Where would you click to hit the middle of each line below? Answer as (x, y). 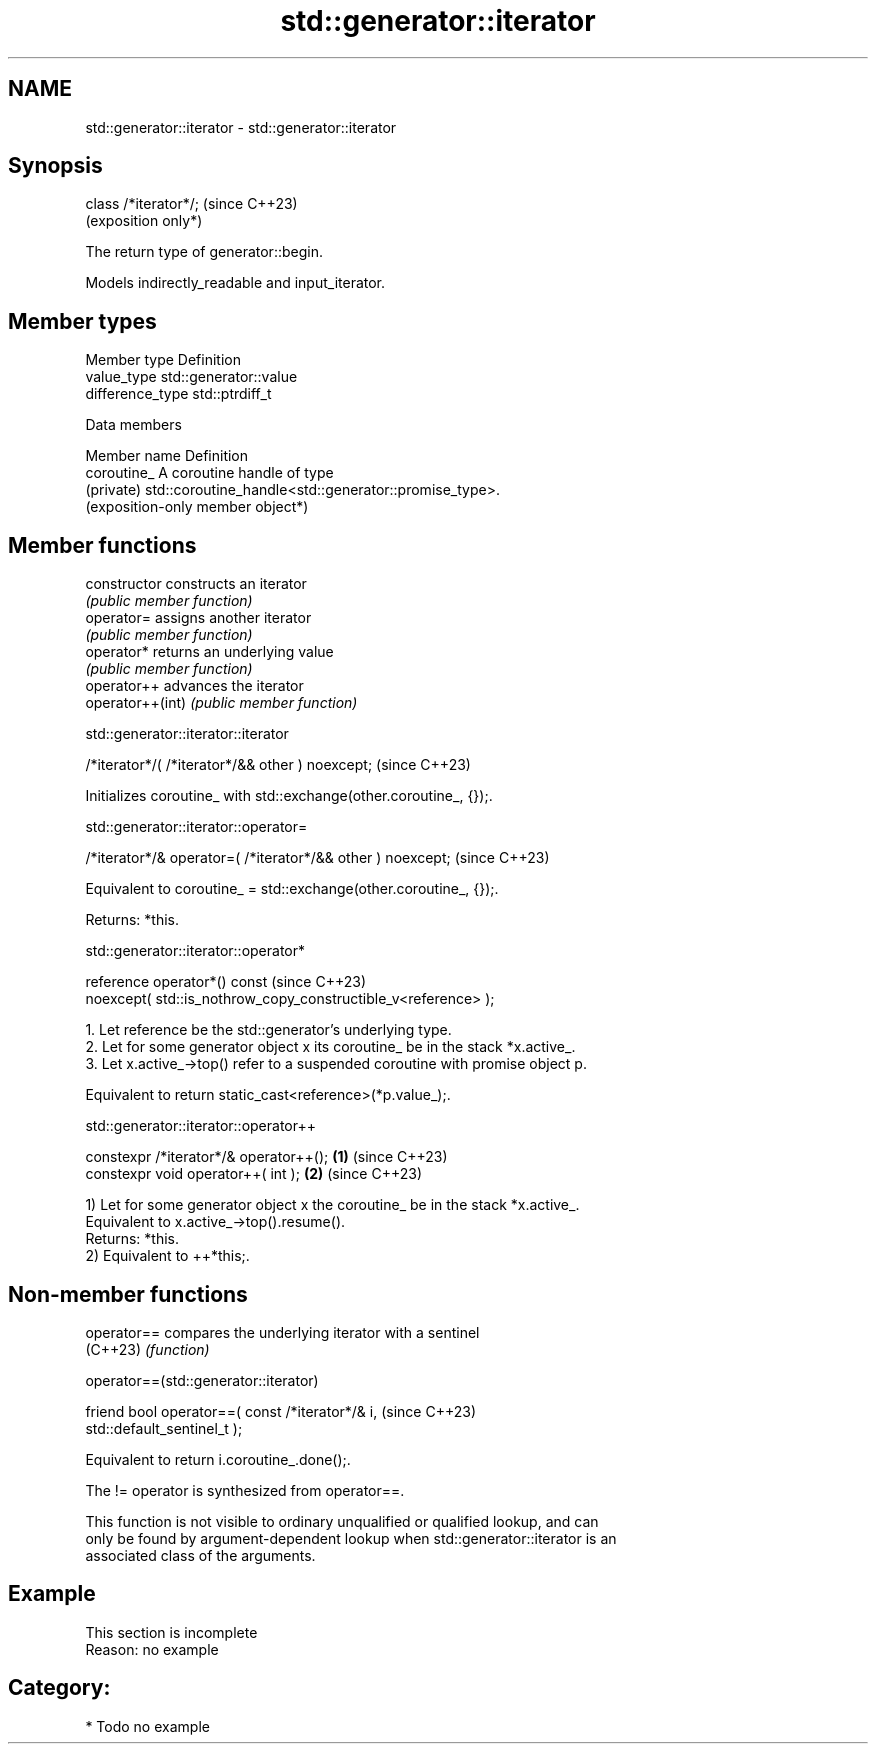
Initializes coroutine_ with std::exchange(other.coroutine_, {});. (289, 796)
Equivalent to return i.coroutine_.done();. (218, 1459)
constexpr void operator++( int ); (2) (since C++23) (254, 1174)
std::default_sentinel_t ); (164, 1428)
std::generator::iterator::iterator (187, 734)
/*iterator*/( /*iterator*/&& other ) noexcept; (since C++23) (278, 765)
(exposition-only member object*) (197, 507)
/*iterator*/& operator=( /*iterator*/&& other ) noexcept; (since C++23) (317, 858)
